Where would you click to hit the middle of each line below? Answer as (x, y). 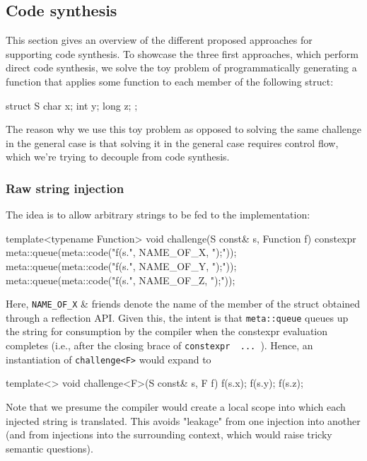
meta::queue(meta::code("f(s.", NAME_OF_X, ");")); (121, 252)
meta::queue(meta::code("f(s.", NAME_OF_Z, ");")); (121, 280)
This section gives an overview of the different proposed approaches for (159, 40)
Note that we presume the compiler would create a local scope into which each (176, 406)
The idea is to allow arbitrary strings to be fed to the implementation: (158, 215)
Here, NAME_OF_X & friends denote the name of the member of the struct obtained (183, 304)
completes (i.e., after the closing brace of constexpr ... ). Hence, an (159, 345)
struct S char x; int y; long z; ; (72, 105)
